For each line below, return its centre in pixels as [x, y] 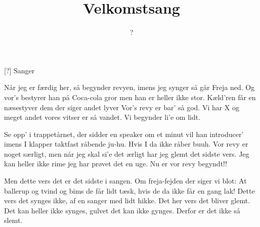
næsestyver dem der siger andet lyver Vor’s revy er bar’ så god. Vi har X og [122, 107]
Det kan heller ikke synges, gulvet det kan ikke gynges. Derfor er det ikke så [122, 210]
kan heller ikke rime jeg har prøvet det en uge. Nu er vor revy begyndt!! [116, 164]
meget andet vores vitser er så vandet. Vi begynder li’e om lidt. [102, 117]
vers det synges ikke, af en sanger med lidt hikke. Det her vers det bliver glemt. [127, 200]
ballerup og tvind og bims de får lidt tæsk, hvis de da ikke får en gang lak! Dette [129, 190]
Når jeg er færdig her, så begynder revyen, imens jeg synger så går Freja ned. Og [129, 87]
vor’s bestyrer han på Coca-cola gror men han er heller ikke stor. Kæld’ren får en [130, 97]
